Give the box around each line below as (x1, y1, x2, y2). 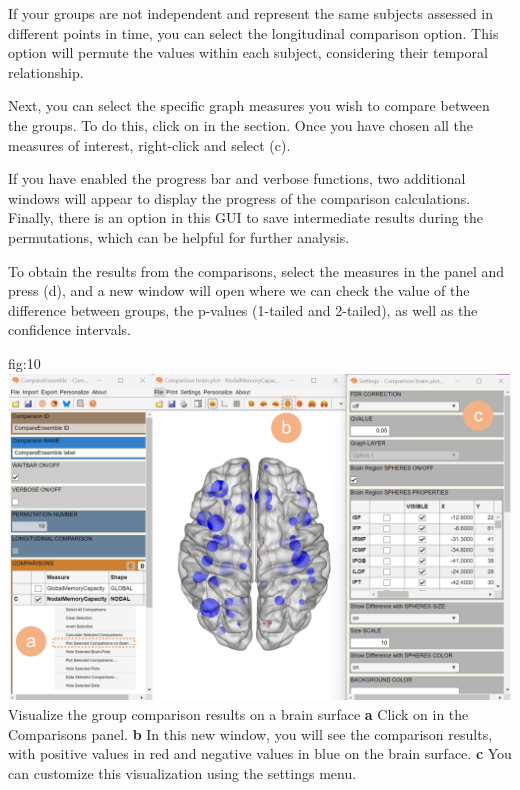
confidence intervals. (8, 319, 132, 340)
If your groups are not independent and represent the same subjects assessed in (8, 3, 494, 23)
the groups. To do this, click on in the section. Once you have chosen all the (8, 114, 474, 135)
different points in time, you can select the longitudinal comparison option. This (8, 22, 499, 43)
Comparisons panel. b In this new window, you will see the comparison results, (8, 723, 493, 744)
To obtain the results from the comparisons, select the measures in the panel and (8, 260, 505, 281)
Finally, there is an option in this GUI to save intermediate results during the (8, 207, 483, 228)
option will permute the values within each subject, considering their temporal (8, 42, 488, 63)
